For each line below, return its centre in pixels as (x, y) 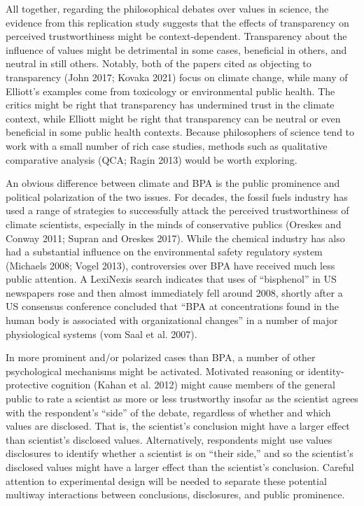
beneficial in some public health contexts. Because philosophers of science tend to (180, 132)
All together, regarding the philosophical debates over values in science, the (167, 8)
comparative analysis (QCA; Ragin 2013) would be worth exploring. (152, 159)
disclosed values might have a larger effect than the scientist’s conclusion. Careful (180, 467)
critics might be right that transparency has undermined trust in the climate (170, 105)
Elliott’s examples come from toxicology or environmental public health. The (170, 91)
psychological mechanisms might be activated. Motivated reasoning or (155, 371)
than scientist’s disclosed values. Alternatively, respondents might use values (169, 439)
